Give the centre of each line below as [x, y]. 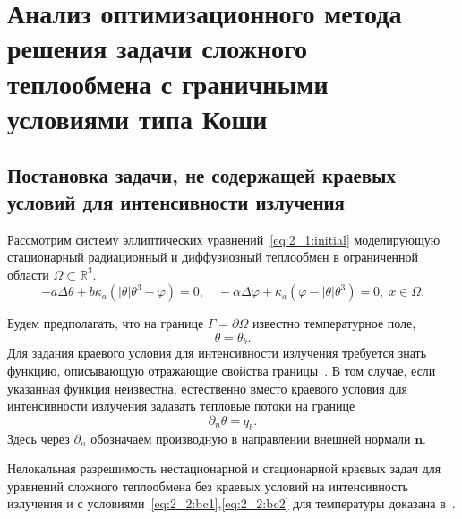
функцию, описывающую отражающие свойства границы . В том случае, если [222, 370]
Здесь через [38, 438]
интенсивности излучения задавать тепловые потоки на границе [181, 406]
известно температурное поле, [334, 323]
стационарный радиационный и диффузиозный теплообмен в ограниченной [213, 257]
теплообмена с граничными [168, 83]
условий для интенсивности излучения [176, 201]
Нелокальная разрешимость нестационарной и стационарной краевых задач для [224, 468]
